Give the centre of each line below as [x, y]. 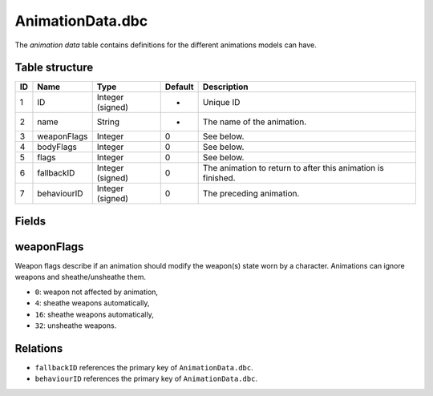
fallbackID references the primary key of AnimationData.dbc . [144, 367]
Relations [39, 348]
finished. [219, 178]
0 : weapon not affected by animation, [97, 292]
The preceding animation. [251, 194]
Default [179, 87]
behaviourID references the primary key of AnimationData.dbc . [146, 379]
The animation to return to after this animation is [293, 168]
